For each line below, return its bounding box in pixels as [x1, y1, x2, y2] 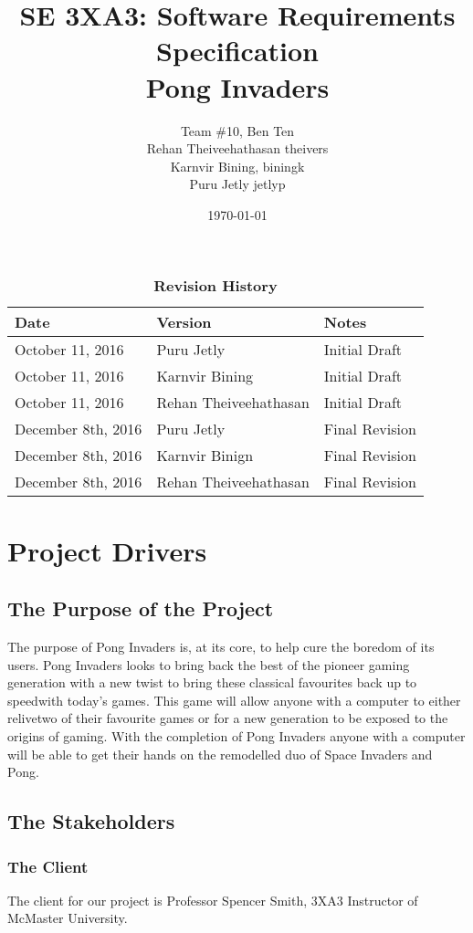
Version [156, 311, 212, 333]
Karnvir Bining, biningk [170, 156, 305, 175]
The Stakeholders [7, 807, 175, 835]
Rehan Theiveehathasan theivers [146, 139, 329, 158]
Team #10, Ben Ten [180, 121, 295, 140]
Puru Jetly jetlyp [189, 174, 286, 194]
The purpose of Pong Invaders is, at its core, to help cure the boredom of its [7, 637, 435, 656]
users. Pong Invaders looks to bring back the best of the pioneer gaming [7, 655, 410, 674]
